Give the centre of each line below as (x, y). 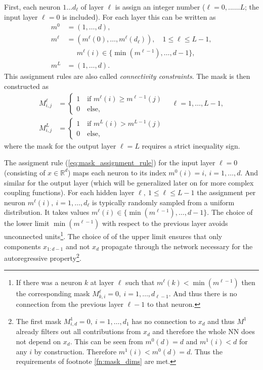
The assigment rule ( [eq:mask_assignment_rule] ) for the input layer (110, 163)
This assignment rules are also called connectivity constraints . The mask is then (127, 76)
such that (140, 282)
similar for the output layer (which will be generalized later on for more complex (129, 182)
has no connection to (164, 321)
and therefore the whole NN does (204, 331)
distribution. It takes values (47, 212)
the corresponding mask (53, 293)
